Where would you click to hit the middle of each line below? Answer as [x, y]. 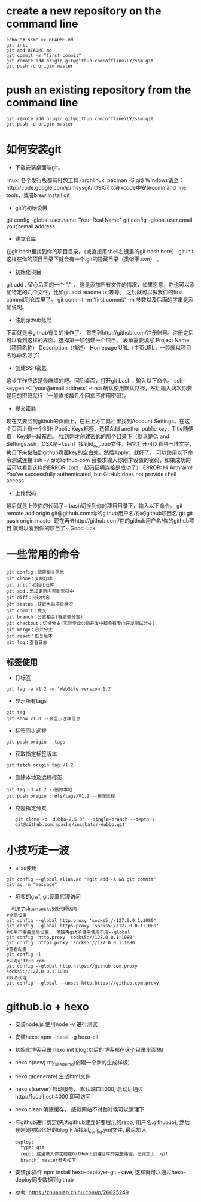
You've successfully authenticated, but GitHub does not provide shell [92, 474]
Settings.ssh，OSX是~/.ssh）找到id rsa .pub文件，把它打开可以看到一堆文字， [100, 444]
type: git [33, 1147]
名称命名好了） [25, 355]
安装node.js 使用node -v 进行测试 [56, 1024]
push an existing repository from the [99, 90]
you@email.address [31, 226]
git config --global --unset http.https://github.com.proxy [83, 983]
